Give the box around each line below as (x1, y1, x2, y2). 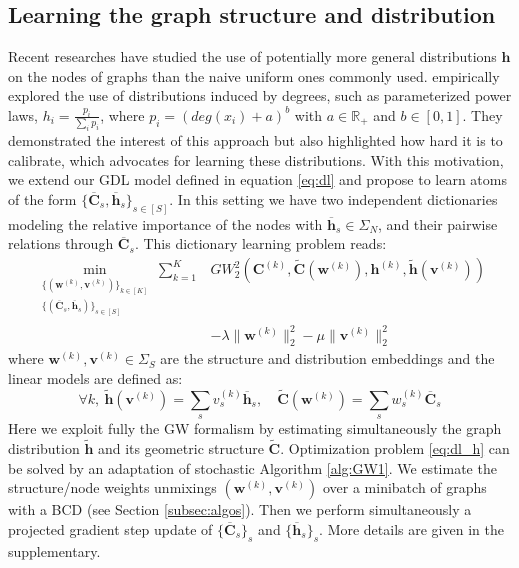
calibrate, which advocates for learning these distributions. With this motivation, (8, 149, 504, 170)
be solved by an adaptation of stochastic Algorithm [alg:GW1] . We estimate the (8, 457, 497, 478)
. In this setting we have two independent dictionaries (169, 189, 498, 210)
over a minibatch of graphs (322, 477, 487, 498)
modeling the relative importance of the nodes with (8, 213, 323, 234)
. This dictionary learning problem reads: (134, 233, 387, 254)
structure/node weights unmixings (8, 477, 217, 498)
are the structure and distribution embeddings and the (160, 348, 495, 369)
